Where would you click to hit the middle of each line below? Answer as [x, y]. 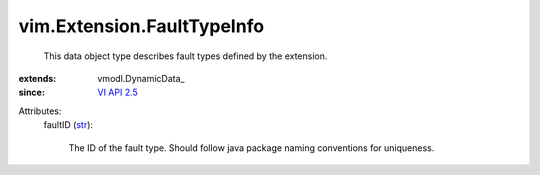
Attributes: [40, 111]
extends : [37, 78]
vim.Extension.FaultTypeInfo [141, 26]
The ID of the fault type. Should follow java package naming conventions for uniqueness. [251, 147]
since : [31, 92]
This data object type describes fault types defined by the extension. [185, 56]
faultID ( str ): [68, 125]
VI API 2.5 [118, 92]
